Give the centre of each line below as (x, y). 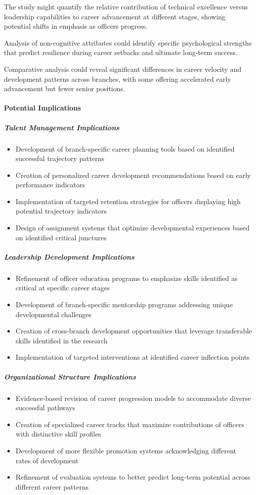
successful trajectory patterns (60, 158)
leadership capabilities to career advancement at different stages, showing (115, 16)
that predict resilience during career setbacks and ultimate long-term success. (121, 52)
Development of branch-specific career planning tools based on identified (125, 148)
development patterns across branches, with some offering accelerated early (118, 79)
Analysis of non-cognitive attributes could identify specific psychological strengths (128, 42)
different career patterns (52, 486)
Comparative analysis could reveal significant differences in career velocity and (123, 69)
